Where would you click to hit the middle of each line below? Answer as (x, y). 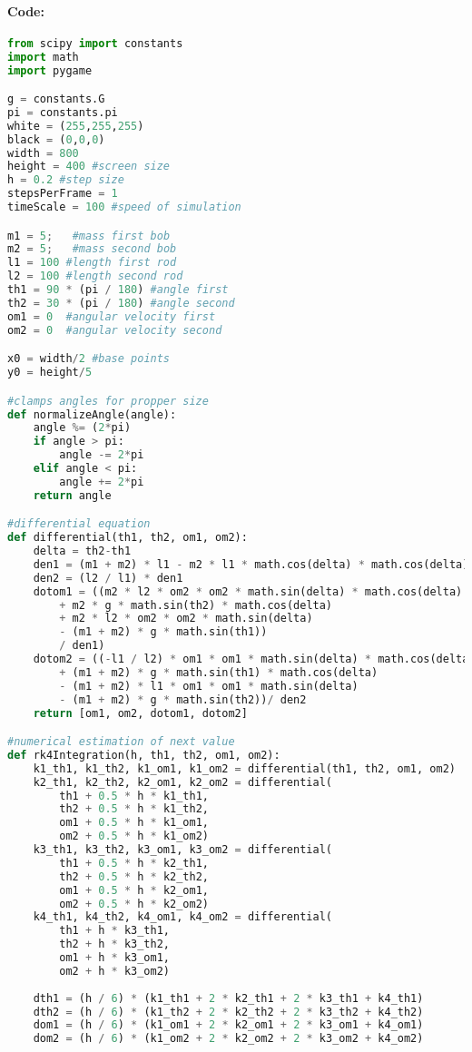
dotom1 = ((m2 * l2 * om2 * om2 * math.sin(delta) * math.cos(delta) (248, 591)
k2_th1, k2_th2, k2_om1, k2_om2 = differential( (182, 782)
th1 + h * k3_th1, (115, 931)
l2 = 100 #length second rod (95, 276)
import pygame (50, 70)
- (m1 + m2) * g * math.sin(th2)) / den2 (183, 699)
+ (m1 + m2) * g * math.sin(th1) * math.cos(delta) (219, 672)
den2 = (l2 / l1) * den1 (108, 578)
